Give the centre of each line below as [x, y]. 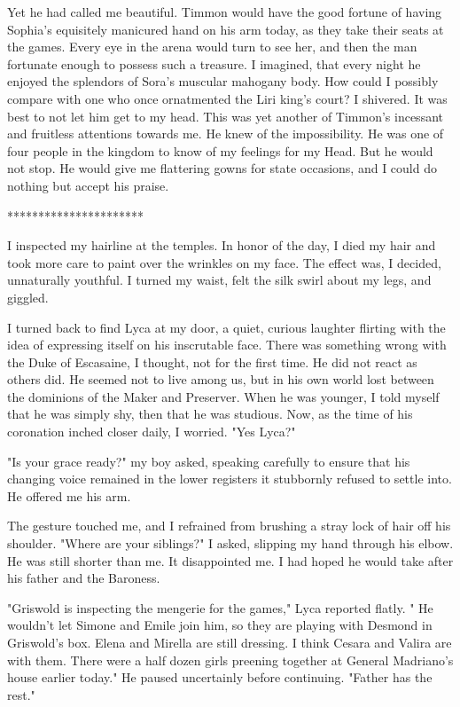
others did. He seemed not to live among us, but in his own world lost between [221, 379]
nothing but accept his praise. [88, 185]
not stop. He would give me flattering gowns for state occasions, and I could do [222, 168]
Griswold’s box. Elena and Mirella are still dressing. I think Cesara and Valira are [230, 642]
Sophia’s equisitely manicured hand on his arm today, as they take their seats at [226, 29]
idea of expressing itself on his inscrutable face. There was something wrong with [227, 345]
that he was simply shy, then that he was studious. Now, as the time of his [210, 414]
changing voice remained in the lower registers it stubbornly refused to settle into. [230, 479]
